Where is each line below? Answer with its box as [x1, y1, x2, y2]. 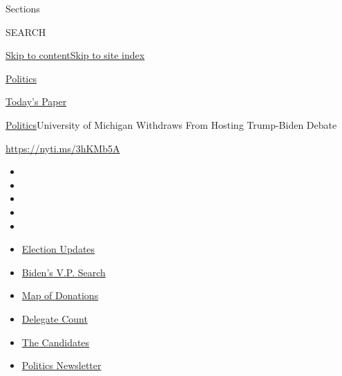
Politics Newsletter [21, 358, 102, 373]
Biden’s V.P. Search [21, 265, 106, 279]
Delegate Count [21, 311, 88, 325]
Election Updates [21, 242, 95, 256]
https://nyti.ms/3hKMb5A [6, 141, 120, 155]
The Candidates [21, 334, 90, 349]
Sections [6, 1, 40, 15]
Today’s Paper [6, 94, 67, 109]
